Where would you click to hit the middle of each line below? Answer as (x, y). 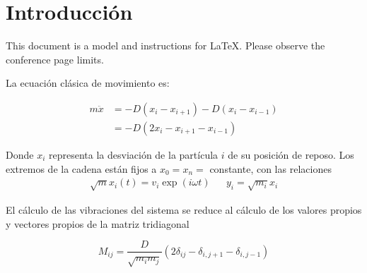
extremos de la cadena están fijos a (81, 168)
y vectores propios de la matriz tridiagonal (98, 223)
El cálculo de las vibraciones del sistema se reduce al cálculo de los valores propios (184, 209)
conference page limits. (55, 59)
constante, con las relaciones (270, 168)
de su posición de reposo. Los (291, 154)
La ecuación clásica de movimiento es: (88, 83)
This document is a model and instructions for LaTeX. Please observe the (165, 45)
